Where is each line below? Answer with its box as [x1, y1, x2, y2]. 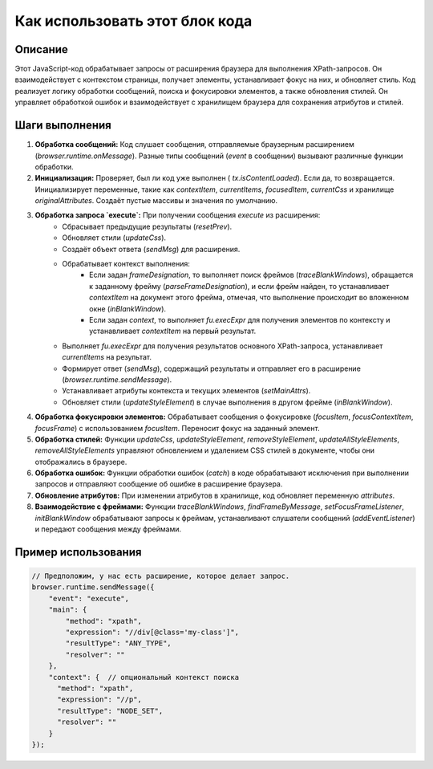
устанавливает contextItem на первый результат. [89, 326, 257, 336]
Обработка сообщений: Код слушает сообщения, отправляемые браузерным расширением [34, 140, 354, 149]
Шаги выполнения [14, 119, 111, 132]
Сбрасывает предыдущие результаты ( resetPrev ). [62, 222, 233, 231]
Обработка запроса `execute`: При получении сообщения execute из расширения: [34, 210, 321, 220]
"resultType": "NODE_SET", [57, 706, 164, 715]
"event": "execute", [48, 594, 130, 603]
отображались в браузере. [34, 457, 127, 466]
